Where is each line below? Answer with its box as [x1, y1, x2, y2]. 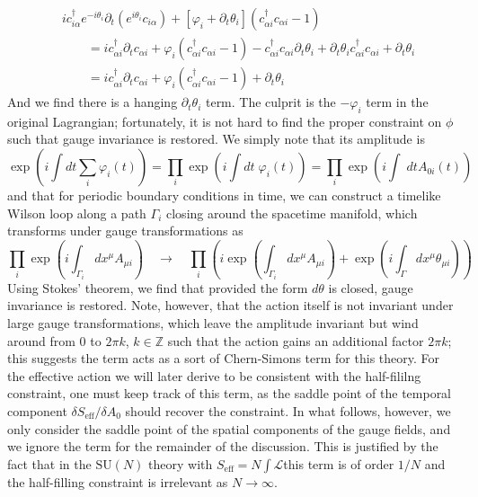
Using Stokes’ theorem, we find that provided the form [7, 278, 308, 297]
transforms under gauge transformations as [7, 221, 243, 240]
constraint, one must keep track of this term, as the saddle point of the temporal [7, 384, 452, 403]
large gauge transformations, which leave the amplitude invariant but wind [7, 314, 419, 333]
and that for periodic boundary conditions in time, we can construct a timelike [7, 186, 441, 205]
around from [7, 331, 75, 350]
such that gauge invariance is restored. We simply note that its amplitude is [7, 129, 425, 148]
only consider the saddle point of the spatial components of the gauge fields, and [7, 419, 451, 438]
